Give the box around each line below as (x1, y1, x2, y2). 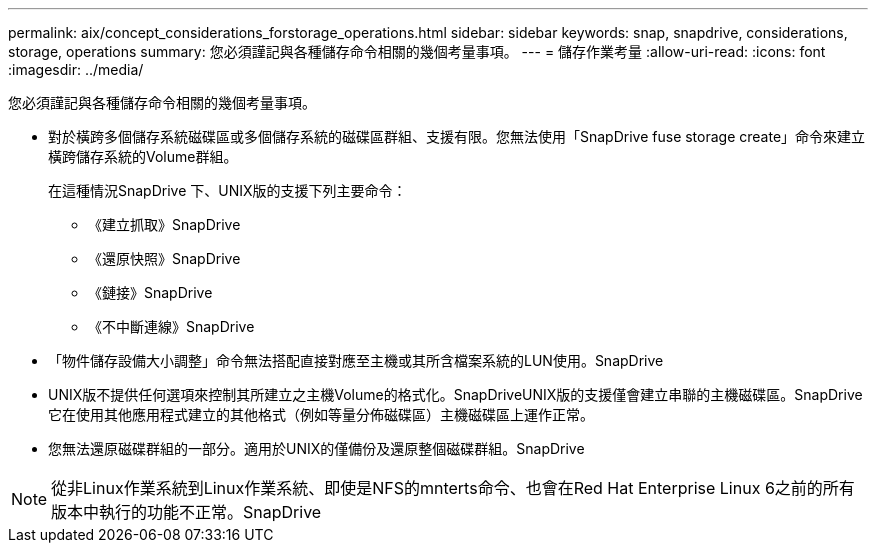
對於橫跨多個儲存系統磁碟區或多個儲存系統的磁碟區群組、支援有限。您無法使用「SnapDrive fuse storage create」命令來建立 (48, 128, 866, 145)
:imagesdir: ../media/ (8, 61, 144, 78)
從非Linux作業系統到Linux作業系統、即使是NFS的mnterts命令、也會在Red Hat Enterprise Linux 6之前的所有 (51, 478, 855, 498)
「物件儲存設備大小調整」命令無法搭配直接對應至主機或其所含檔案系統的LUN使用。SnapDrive (48, 352, 664, 369)
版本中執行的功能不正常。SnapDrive (51, 502, 322, 522)
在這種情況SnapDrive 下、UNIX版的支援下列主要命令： (48, 182, 407, 199)
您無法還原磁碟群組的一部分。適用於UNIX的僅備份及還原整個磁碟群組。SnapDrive (48, 440, 585, 457)
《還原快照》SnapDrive (88, 250, 241, 267)
